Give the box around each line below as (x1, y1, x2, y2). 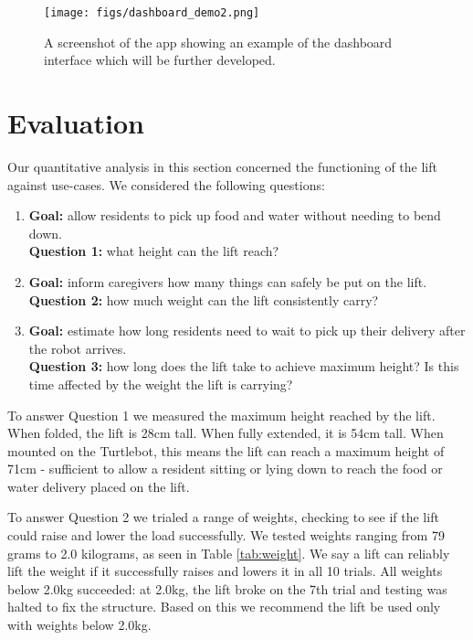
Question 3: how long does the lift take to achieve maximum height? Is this (28, 357, 459, 376)
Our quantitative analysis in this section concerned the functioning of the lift (7, 156, 437, 176)
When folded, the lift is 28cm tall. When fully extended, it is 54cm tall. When (7, 423, 444, 443)
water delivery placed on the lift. (7, 476, 190, 496)
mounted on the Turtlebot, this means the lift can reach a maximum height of (7, 441, 445, 460)
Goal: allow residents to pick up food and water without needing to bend (28, 206, 441, 225)
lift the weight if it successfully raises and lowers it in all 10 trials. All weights (7, 561, 443, 581)
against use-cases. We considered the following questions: (7, 175, 325, 194)
